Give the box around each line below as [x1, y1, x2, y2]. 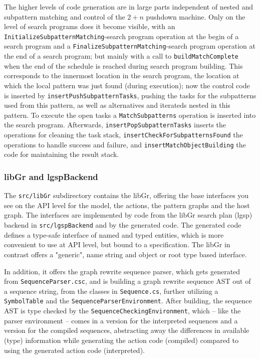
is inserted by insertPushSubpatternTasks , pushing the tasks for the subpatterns [4, 90, 256, 100]
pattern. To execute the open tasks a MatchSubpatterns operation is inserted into [4, 109, 256, 120]
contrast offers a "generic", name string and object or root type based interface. [4, 249, 247, 259]
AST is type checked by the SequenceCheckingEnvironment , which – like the [4, 305, 241, 316]
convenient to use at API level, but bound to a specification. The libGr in [4, 239, 230, 250]
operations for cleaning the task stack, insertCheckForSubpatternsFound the [4, 129, 243, 140]
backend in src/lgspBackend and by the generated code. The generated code [4, 220, 241, 230]
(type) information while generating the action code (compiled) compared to [4, 334, 238, 345]
